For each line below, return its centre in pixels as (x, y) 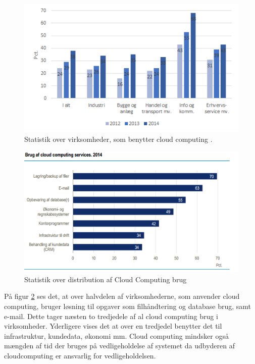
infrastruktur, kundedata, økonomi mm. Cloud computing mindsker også (116, 335)
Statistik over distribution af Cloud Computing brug (106, 279)
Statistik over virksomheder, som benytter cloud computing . (118, 139)
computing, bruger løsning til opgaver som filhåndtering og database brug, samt (127, 306)
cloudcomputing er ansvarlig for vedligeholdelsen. (80, 355)
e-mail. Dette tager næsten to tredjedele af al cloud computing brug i (111, 316)
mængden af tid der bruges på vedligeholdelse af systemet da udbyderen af (119, 346)
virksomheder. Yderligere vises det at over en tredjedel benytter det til (113, 326)
